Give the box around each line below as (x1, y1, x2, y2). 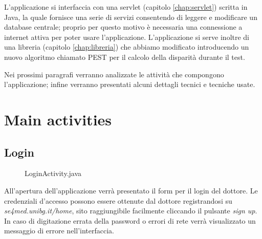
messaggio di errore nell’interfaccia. (4, 225, 114, 236)
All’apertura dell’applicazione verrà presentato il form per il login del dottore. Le (4, 185, 258, 195)
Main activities (4, 108, 112, 129)
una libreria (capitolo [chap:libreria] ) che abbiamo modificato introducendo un (4, 41, 249, 52)
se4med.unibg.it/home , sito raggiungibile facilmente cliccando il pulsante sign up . (4, 205, 257, 216)
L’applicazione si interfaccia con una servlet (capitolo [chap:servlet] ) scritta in (4, 2, 248, 12)
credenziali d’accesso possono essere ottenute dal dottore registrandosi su (4, 195, 232, 206)
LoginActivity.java (25, 168, 82, 179)
